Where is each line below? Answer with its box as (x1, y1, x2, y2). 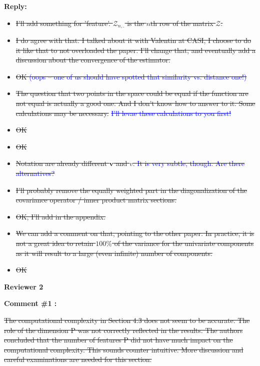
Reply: (4, 1, 27, 11)
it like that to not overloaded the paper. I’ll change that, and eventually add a (15, 44, 256, 55)
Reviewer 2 (4, 281, 43, 291)
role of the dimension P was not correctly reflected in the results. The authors (4, 324, 243, 335)
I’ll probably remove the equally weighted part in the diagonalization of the (15, 184, 247, 195)
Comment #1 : (4, 298, 57, 308)
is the (127, 17, 144, 28)
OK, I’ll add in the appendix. (15, 211, 106, 221)
